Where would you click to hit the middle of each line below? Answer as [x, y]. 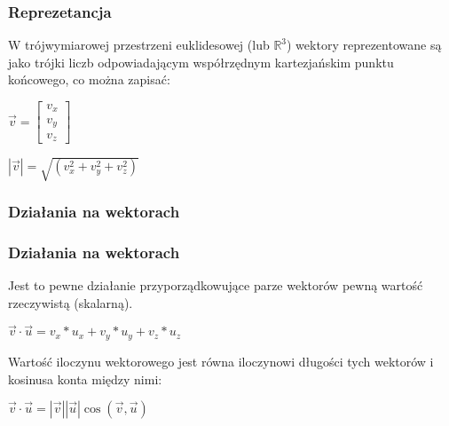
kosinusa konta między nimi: [85, 379]
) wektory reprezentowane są [364, 45]
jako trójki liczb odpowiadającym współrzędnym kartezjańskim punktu [201, 62]
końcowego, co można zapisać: [89, 79]
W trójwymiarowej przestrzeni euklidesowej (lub [139, 45]
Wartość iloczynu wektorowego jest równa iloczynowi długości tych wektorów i [221, 361]
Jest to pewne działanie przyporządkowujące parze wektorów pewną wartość [216, 285]
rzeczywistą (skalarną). [71, 302]
